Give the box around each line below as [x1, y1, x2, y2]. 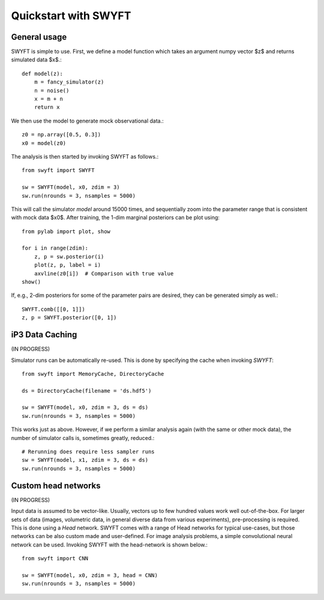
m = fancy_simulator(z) [34, 79, 104, 85]
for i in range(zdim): [22, 245, 89, 252]
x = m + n [34, 96, 63, 102]
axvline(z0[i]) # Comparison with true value [34, 270, 174, 277]
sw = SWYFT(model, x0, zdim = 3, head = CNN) [22, 572, 158, 578]
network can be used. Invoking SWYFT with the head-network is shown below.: [11, 541, 208, 548]
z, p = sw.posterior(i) [34, 253, 104, 260]
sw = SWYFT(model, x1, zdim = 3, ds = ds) [22, 457, 149, 464]
